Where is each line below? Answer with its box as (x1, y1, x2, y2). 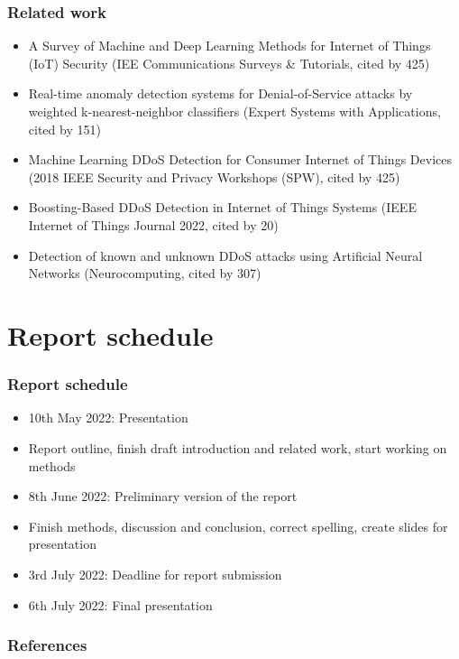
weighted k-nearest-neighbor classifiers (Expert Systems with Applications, (28, 102, 441, 120)
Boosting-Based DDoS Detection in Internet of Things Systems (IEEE (28, 198, 417, 217)
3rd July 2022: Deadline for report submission (28, 564, 282, 583)
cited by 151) (28, 119, 101, 138)
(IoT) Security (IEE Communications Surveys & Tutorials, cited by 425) (28, 53, 430, 72)
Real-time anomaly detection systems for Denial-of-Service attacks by (28, 84, 413, 103)
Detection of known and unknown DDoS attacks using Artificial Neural (28, 246, 423, 265)
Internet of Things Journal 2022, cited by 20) (28, 215, 279, 234)
